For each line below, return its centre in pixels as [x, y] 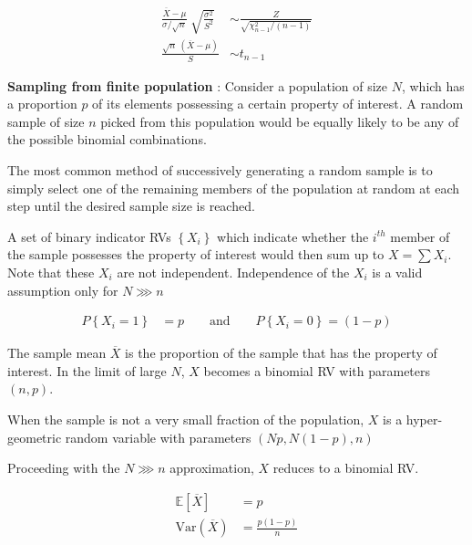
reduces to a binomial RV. [346, 468]
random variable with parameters [158, 437]
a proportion [42, 104]
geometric [35, 437]
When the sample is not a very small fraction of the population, [186, 419]
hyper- [424, 419]
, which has [433, 85]
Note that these [51, 272]
